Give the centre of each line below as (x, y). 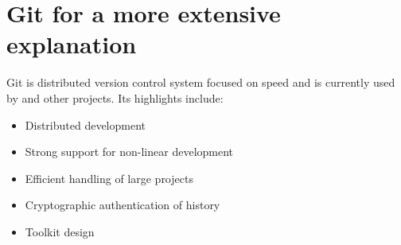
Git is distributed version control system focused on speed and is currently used (201, 82)
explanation (72, 44)
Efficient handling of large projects (109, 178)
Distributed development (86, 124)
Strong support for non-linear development (129, 152)
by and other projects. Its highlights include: (115, 97)
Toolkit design (60, 231)
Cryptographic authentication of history (123, 205)
